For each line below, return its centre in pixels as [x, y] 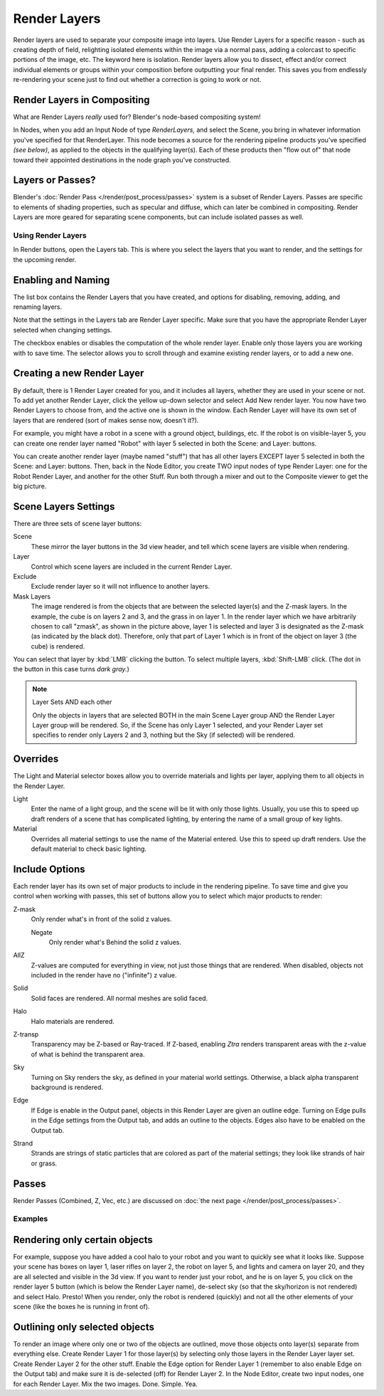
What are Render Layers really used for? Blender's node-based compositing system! [137, 117]
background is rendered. [67, 1087]
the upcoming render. [45, 259]
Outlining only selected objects [84, 1327]
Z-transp [26, 1034]
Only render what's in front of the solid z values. [101, 919]
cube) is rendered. [58, 646]
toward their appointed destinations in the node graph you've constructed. [122, 159]
